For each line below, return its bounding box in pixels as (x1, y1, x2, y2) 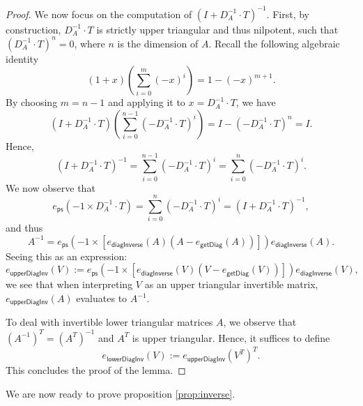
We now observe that (6, 180, 95, 195)
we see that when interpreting (6, 277, 133, 292)
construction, (6, 22, 61, 36)
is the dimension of (117, 36, 199, 50)
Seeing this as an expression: (6, 248, 128, 263)
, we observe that (223, 315, 297, 329)
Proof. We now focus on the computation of (6, 6, 192, 21)
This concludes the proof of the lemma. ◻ (6, 363, 186, 377)
